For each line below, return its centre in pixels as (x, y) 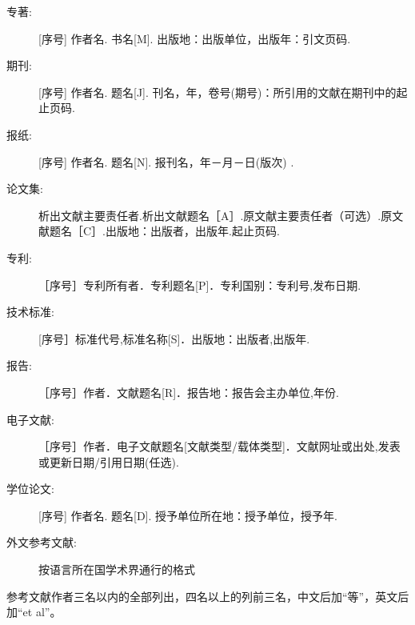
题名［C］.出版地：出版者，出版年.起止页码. (164, 231)
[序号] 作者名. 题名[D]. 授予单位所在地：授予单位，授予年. (188, 515)
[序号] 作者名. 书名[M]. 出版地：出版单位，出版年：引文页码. (195, 38)
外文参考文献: (42, 542)
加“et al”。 (34, 612)
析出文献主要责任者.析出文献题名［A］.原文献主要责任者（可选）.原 (215, 215)
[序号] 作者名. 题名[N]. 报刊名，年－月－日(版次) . (166, 161)
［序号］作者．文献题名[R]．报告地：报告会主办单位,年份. (189, 392)
